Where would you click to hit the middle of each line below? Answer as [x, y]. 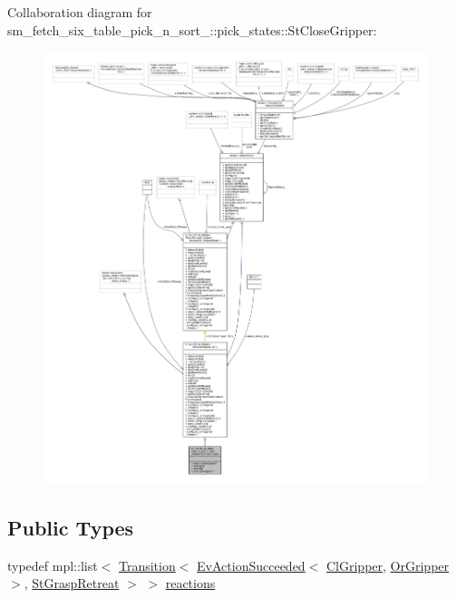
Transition [147, 565]
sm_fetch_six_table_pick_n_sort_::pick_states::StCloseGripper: [192, 29]
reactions [190, 583]
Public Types [71, 527]
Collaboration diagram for [80, 12]
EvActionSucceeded [251, 565]
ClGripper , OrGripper [388, 565]
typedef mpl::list [53, 565]
